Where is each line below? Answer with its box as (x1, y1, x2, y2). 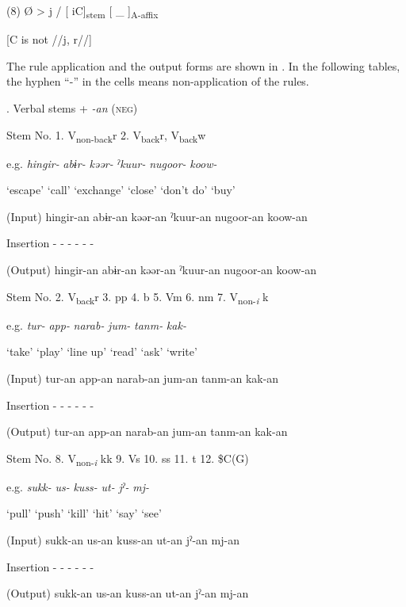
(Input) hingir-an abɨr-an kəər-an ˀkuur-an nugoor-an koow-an (6, 208, 308, 224)
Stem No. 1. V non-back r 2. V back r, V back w (6, 126, 206, 145)
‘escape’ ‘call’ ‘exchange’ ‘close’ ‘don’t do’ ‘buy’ (6, 181, 236, 198)
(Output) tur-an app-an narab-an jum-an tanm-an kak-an (6, 423, 288, 440)
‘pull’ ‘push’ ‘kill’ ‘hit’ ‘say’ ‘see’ (6, 505, 162, 521)
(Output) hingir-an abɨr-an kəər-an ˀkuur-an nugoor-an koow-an (6, 262, 317, 277)
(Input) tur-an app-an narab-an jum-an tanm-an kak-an (6, 369, 279, 386)
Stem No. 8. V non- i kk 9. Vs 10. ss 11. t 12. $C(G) (6, 449, 249, 468)
